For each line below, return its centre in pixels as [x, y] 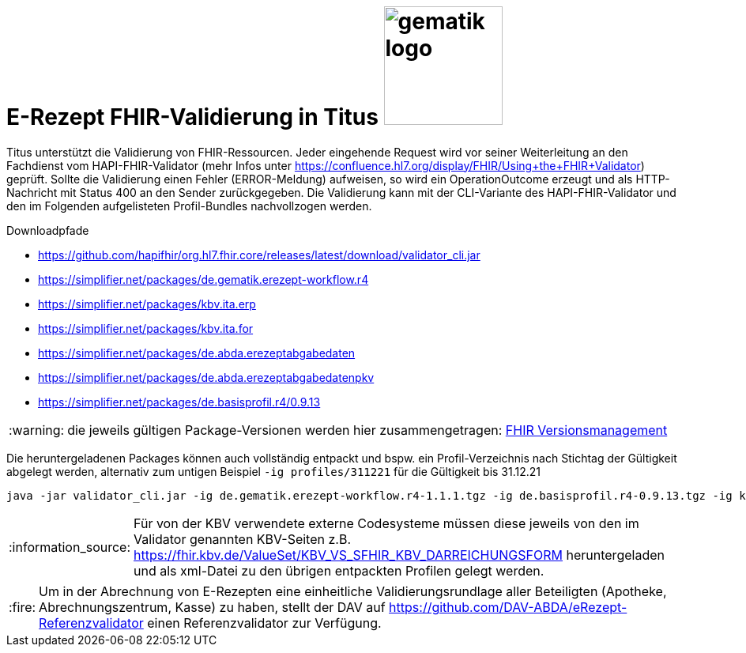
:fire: [23, 607]
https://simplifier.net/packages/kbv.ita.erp [147, 304]
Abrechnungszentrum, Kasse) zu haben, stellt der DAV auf [212, 607]
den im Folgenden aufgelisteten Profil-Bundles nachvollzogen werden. [189, 206]
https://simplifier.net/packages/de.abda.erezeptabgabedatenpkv [206, 377]
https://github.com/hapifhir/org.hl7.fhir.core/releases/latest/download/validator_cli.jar [259, 255]
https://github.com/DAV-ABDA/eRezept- [508, 607]
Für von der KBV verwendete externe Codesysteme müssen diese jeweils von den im [386, 523]
